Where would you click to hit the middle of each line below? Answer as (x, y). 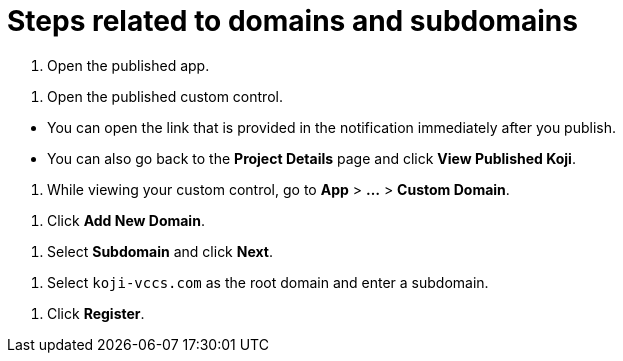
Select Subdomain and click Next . (160, 251)
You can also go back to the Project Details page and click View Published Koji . (311, 158)
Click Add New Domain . (126, 220)
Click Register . (96, 313)
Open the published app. (128, 65)
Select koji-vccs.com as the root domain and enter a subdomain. (268, 282)
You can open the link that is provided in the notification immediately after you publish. (332, 127)
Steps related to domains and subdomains (292, 21)
